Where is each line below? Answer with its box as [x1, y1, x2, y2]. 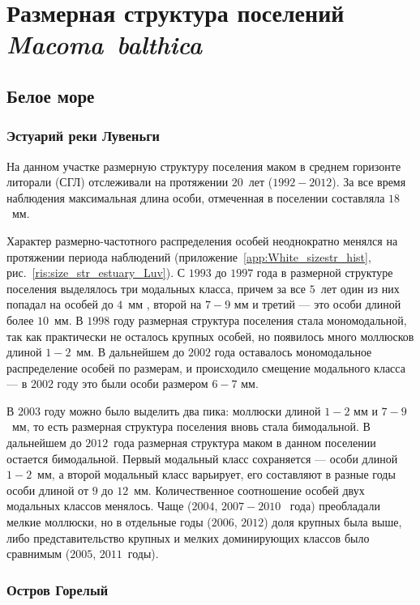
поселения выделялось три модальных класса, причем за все [6, 279, 306, 296]
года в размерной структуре [256, 264, 393, 281]
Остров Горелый [6, 579, 109, 599]
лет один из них [320, 279, 400, 296]
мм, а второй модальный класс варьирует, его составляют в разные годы [37, 466, 396, 483]
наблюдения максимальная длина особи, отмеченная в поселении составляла [6, 189, 385, 206]
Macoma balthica [6, 28, 203, 62]
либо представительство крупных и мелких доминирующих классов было [6, 529, 370, 546]
